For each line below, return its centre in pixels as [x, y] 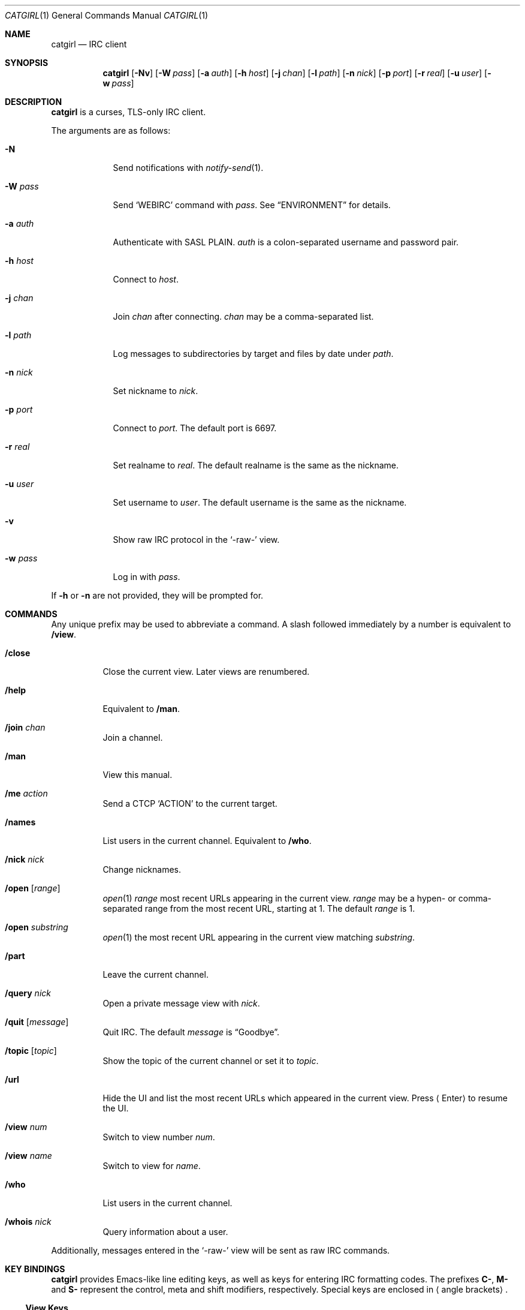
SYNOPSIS [27, 63]
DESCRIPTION [34, 102]
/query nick [28, 993]
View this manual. [138, 775]
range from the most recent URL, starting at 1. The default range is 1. [280, 908]
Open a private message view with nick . [181, 1003]
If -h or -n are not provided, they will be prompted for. [157, 595]
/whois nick [28, 1222]
